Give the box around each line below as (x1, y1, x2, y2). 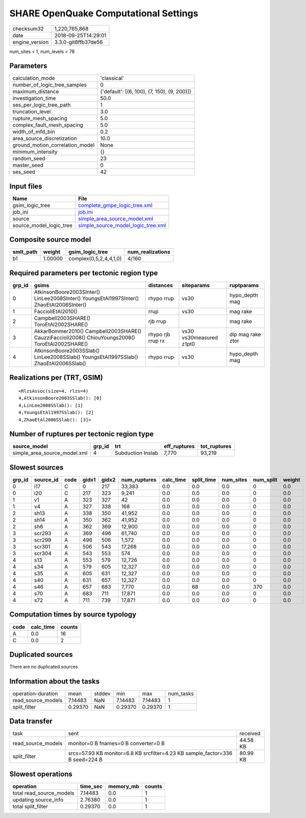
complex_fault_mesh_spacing (12, 121, 84, 129)
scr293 (34, 530, 52, 536)
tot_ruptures (200, 443, 232, 450)
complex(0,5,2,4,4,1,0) (68, 255, 122, 262)
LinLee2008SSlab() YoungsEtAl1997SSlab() (34, 353, 138, 361)
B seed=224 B (68, 756, 103, 763)
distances (148, 282, 173, 289)
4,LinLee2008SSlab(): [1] (18, 402, 84, 408)
